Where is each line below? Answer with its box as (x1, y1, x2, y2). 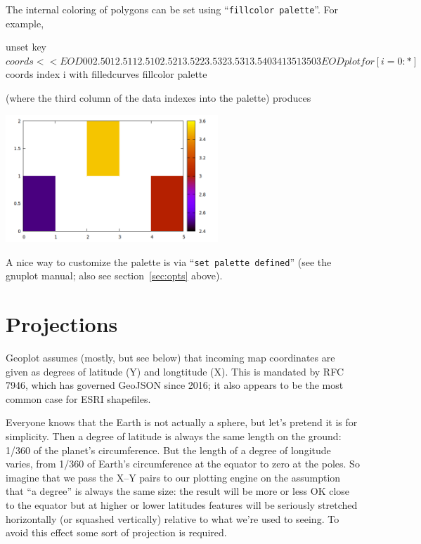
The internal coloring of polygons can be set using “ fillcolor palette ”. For (6, 2, 339, 16)
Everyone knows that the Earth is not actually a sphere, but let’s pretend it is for (6, 415, 358, 430)
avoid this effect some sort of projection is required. (6, 525, 227, 540)
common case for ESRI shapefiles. (6, 391, 151, 406)
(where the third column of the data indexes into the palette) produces (6, 91, 311, 105)
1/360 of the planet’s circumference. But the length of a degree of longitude (6, 442, 331, 457)
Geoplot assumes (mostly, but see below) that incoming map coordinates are (6, 350, 335, 365)
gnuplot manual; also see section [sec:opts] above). (6, 268, 223, 283)
